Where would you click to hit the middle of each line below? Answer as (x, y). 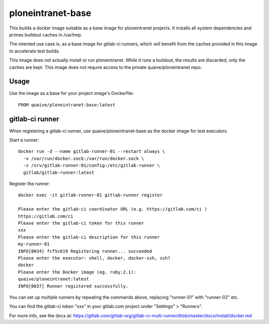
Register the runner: (30, 184)
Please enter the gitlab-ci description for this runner (89, 237)
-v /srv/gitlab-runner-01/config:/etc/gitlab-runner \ (92, 165)
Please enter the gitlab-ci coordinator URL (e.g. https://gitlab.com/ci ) (113, 209)
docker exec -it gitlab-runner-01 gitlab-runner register (90, 195)
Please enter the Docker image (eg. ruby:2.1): (77, 272)
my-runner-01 (34, 244)
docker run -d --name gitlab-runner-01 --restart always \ (92, 152)
